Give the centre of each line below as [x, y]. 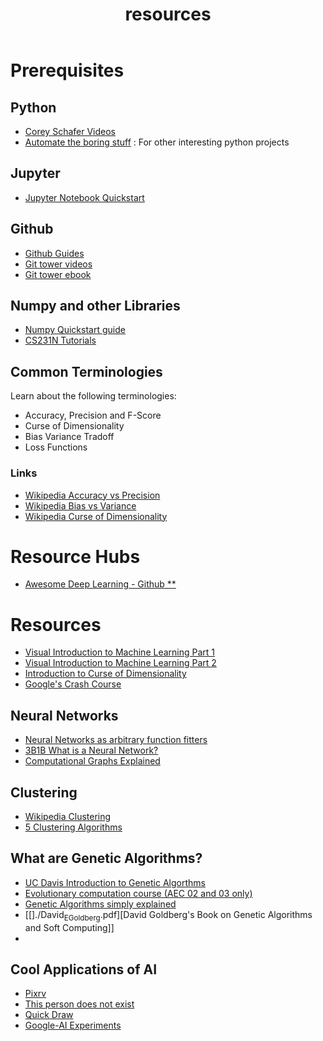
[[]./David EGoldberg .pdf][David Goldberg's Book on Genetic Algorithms [168, 915]
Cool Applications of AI [84, 969]
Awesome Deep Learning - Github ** [100, 584]
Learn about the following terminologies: [93, 396]
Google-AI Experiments [73, 1025]
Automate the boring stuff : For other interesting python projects [157, 142]
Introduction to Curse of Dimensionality [105, 674]
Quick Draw [49, 1015]
